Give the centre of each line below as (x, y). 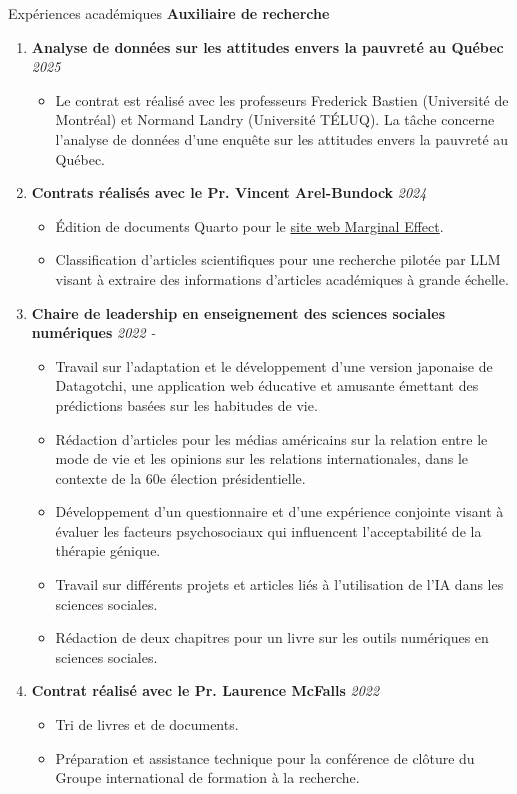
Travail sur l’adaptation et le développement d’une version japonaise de (274, 365)
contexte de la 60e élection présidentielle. (180, 477)
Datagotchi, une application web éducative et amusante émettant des (267, 385)
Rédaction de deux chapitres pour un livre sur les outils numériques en (272, 637)
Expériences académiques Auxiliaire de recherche (169, 13)
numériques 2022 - (93, 332)
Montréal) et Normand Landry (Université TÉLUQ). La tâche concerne (275, 119)
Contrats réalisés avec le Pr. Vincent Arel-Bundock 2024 (229, 192)
